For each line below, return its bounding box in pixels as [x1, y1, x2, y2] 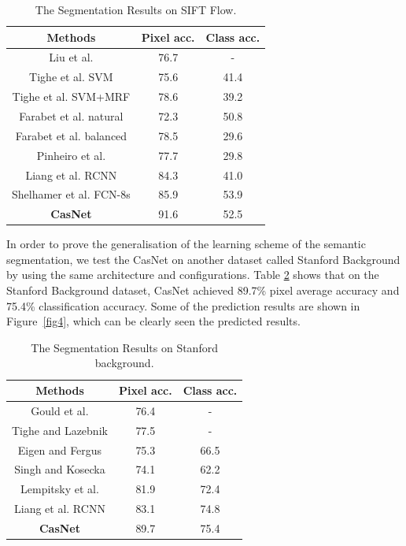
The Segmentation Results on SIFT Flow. [35, 2, 237, 17]
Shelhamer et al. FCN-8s [12, 186, 131, 202]
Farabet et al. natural [19, 107, 124, 124]
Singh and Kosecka [14, 461, 105, 477]
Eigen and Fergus [17, 441, 102, 458]
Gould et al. [31, 402, 89, 418]
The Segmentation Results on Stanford [31, 339, 218, 355]
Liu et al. [49, 49, 94, 65]
